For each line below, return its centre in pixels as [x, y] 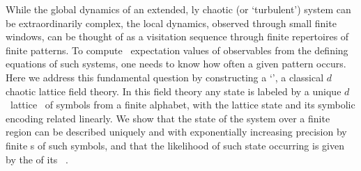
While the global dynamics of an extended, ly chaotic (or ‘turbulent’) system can [178, 9]
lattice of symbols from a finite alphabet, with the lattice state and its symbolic [183, 105]
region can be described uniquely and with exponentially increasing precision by [176, 132]
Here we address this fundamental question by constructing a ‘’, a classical [165, 77]
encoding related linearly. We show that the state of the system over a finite [168, 118]
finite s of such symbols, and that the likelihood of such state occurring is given [175, 145]
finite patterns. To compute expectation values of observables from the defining [177, 50]
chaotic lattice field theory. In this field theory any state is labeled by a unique [174, 91]
